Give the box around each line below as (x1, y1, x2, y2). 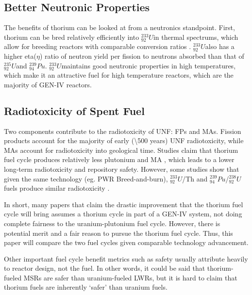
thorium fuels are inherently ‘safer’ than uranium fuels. (4, 282, 168, 292)
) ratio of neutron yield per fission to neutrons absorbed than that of (39, 50, 244, 61)
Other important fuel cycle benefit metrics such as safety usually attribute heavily (4, 253, 248, 263)
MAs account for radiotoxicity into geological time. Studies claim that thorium (4, 145, 238, 155)
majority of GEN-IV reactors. (4, 79, 92, 89)
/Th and (182, 173, 208, 183)
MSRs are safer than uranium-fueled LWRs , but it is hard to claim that (23, 272, 237, 282)
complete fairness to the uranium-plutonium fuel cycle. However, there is (4, 218, 220, 228)
